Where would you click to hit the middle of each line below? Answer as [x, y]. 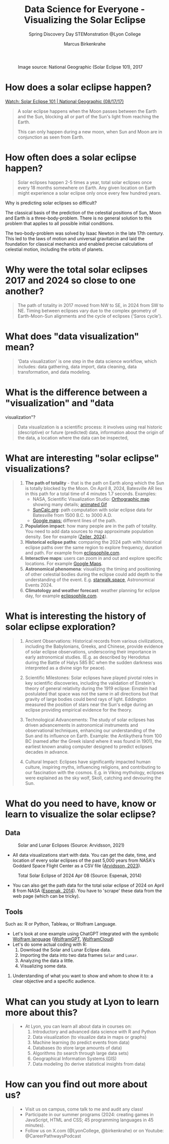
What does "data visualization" [72, 336]
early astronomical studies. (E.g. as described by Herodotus [87, 657]
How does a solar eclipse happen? [78, 87]
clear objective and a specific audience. [54, 981]
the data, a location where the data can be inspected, [73, 437]
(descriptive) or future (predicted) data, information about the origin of [91, 432]
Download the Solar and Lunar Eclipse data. [66, 950]
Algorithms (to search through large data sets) [81, 1053]
